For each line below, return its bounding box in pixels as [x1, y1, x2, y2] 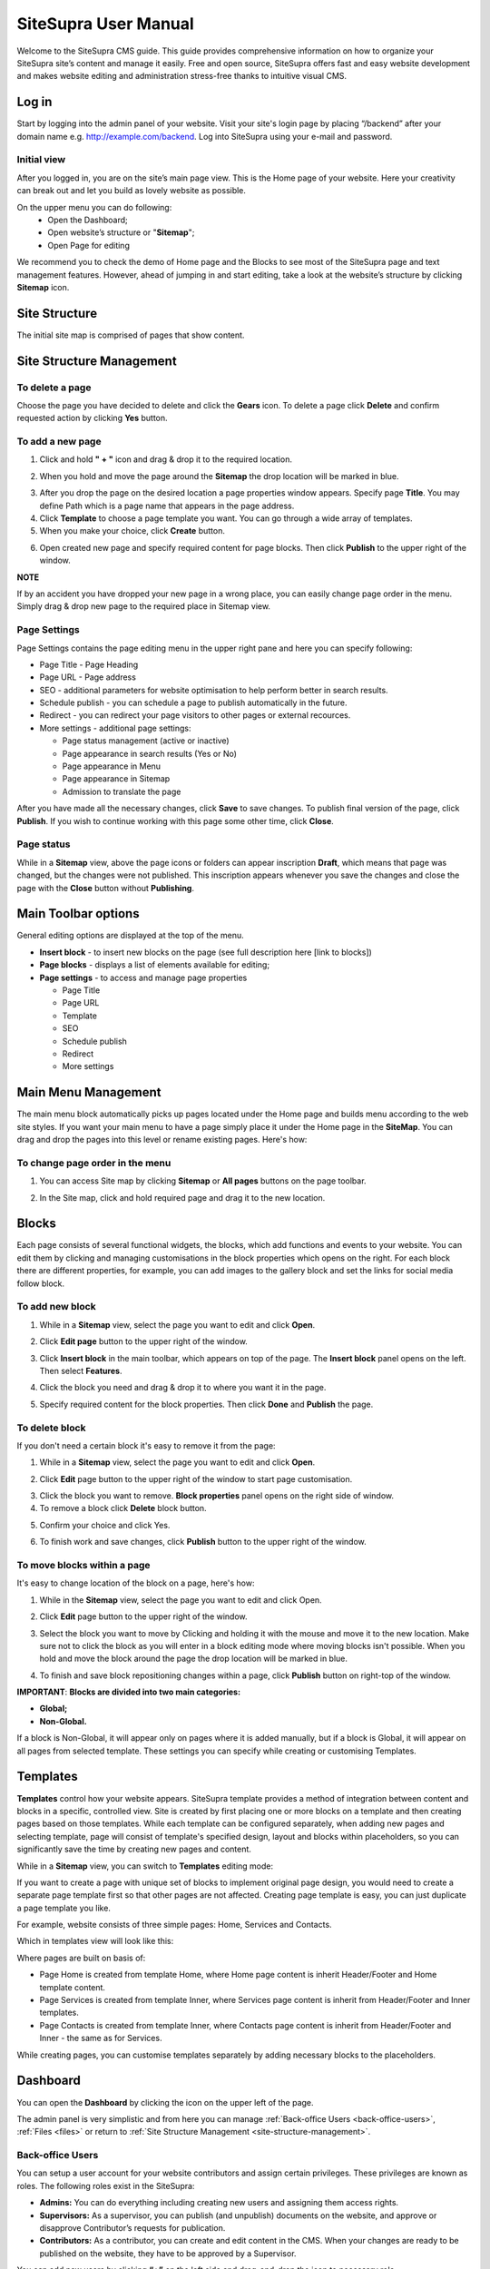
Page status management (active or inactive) [62, 735, 230, 746]
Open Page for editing [47, 240, 131, 250]
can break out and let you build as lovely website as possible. [16, 185, 247, 196]
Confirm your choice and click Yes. [39, 1519, 171, 1530]
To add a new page [16, 436, 102, 448]
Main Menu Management [16, 1085, 162, 1100]
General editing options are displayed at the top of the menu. [16, 930, 244, 941]
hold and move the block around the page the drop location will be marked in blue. [39, 1653, 348, 1665]
